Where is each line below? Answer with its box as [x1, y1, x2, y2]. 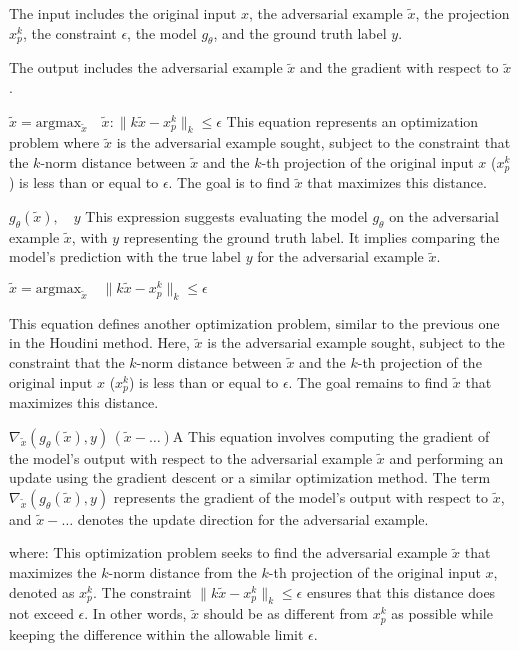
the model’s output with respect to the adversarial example [9, 447, 373, 468]
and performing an [389, 447, 504, 468]
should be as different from [203, 603, 369, 624]
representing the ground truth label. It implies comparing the [123, 226, 500, 247]
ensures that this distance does [306, 581, 496, 602]
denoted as [9, 581, 75, 602]
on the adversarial [389, 206, 499, 227]
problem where [9, 132, 100, 153]
